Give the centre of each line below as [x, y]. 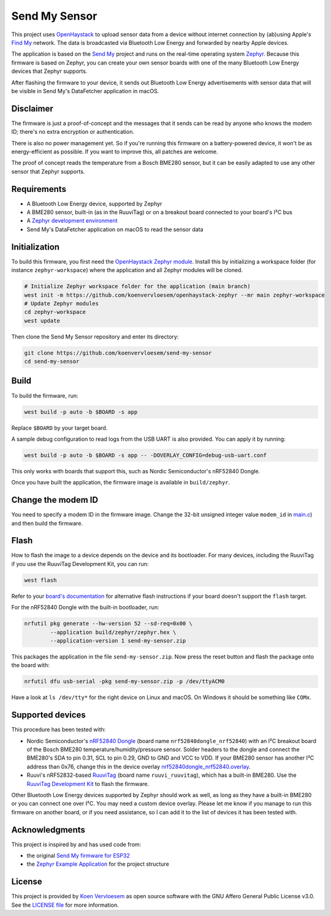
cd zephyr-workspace [55, 312]
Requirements [39, 189]
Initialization [36, 247]
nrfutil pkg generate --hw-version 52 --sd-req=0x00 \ [108, 624]
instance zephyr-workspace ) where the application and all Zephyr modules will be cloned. [127, 270]
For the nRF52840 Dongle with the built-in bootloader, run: [85, 608]
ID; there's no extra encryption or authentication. [73, 132]
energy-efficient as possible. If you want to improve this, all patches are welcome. [115, 151]
